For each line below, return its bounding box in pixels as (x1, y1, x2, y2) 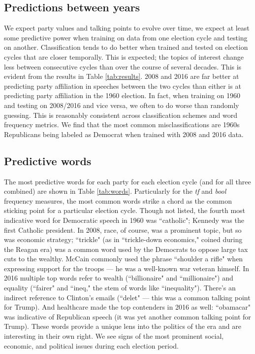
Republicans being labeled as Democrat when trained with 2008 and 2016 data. (4, 129, 244, 139)
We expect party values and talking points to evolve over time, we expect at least (4, 23, 250, 33)
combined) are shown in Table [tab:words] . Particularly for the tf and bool (4, 186, 226, 196)
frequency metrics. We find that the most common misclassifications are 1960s (4, 119, 240, 130)
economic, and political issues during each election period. (4, 340, 179, 351)
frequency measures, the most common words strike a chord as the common (4, 195, 232, 206)
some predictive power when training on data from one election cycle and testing (4, 32, 248, 42)
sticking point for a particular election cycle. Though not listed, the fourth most (4, 205, 246, 215)
